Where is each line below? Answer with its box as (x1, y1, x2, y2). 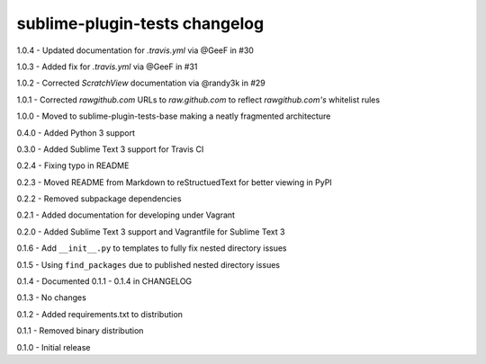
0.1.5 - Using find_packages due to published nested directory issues (16, 259, 281, 270)
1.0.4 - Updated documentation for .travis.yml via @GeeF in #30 (16, 45, 254, 56)
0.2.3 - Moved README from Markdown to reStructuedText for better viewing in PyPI (16, 176, 332, 188)
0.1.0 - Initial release (16, 342, 91, 352)
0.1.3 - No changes (16, 292, 87, 303)
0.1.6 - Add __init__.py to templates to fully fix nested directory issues (16, 243, 287, 253)
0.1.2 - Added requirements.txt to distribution (16, 308, 184, 319)
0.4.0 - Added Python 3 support (16, 127, 135, 138)
